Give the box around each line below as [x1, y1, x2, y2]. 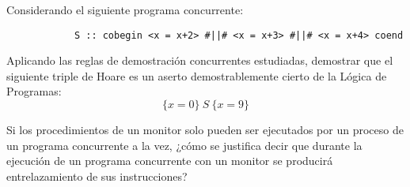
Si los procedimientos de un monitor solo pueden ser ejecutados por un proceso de [6, 122, 404, 138]
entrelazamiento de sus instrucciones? [6, 167, 188, 184]
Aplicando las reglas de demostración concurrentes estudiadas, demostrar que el [6, 52, 393, 69]
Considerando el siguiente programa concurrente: [6, 2, 244, 17]
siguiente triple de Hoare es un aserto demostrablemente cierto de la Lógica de [6, 67, 387, 84]
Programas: [6, 83, 62, 99]
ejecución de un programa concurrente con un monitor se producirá [6, 152, 333, 169]
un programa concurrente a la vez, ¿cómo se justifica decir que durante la [6, 137, 363, 153]
